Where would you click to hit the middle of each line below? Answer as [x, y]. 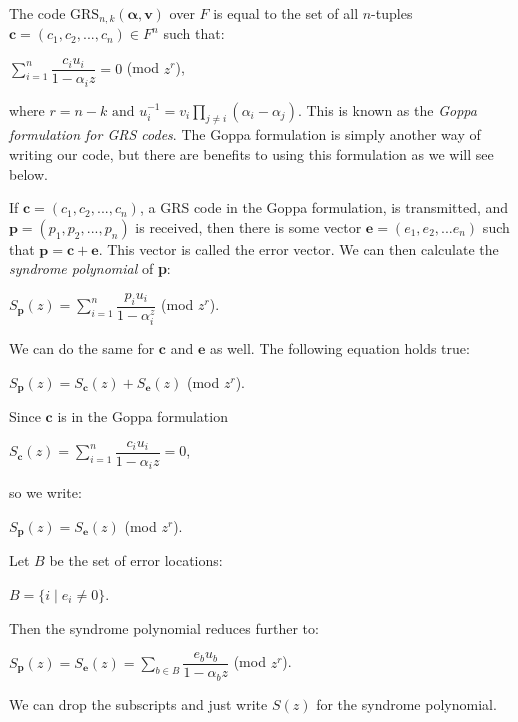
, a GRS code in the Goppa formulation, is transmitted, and [324, 207]
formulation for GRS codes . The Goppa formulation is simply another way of [245, 134]
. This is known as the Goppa [387, 109]
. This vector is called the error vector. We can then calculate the [298, 248]
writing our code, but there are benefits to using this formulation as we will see [251, 153]
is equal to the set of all [286, 13]
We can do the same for [82, 348]
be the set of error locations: [136, 560]
